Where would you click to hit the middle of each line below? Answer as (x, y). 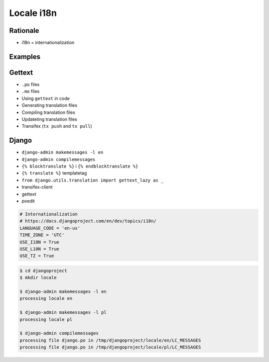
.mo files (31, 91)
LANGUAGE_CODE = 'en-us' (50, 228)
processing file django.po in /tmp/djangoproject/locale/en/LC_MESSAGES (110, 340)
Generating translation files (49, 105)
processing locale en (46, 299)
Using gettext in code (46, 98)
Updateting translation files (49, 119)
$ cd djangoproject (43, 271)
